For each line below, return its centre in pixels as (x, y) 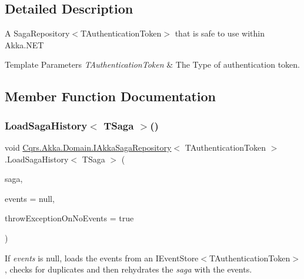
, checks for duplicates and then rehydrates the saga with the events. (128, 269)
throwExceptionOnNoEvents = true (69, 218)
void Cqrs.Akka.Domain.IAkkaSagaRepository (88, 147)
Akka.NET (24, 44)
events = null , (30, 198)
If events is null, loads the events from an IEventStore (102, 258)
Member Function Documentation (111, 96)
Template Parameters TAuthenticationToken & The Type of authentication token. (152, 64)
